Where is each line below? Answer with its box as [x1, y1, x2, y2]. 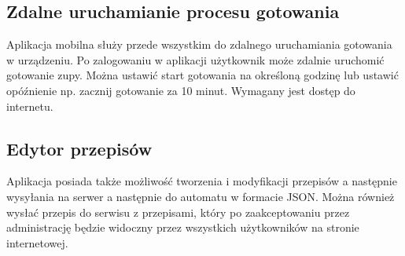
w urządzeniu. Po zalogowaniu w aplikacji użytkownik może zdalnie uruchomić [6, 51, 385, 68]
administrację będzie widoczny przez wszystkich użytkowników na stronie [6, 219, 359, 236]
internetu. [6, 97, 53, 114]
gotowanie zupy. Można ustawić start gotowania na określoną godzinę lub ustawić [6, 67, 399, 83]
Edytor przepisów [6, 136, 153, 160]
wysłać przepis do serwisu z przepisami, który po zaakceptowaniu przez [6, 203, 350, 220]
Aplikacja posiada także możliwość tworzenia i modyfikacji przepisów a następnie [6, 173, 397, 189]
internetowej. [6, 234, 68, 251]
